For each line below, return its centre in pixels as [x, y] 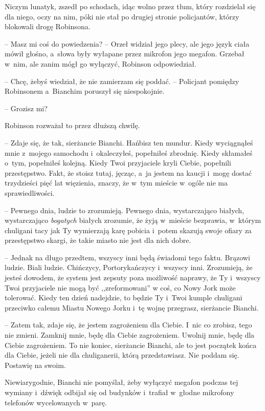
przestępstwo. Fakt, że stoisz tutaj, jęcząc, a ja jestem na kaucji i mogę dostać [128, 172]
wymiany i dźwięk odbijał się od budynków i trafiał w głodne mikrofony [119, 392]
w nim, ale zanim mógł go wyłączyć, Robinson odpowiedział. [101, 63]
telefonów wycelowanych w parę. [56, 402]
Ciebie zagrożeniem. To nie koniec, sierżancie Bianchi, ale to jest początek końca [131, 345]
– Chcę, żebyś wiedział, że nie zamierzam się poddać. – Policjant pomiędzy [122, 81]
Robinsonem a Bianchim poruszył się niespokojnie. [85, 91]
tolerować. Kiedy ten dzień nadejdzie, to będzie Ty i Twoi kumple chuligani [124, 297]
